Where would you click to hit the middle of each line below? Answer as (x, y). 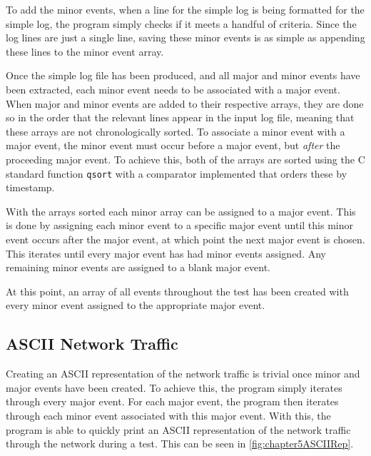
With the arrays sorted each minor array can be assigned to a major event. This (181, 211)
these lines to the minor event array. (85, 51)
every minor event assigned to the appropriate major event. (136, 305)
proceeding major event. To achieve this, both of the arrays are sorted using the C (185, 159)
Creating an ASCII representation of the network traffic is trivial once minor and (183, 374)
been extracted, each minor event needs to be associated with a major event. (173, 89)
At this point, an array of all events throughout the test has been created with (177, 291)
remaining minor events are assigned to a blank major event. (138, 267)
